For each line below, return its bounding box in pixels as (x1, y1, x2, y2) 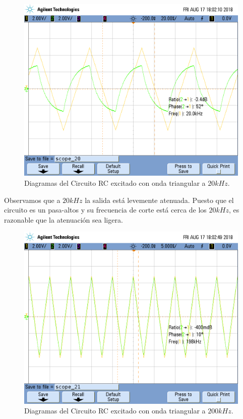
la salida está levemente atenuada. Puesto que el (85, 194, 234, 205)
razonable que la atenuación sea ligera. (4, 214, 123, 225)
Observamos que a (4, 194, 60, 205)
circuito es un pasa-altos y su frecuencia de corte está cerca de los (4, 204, 207, 215)
